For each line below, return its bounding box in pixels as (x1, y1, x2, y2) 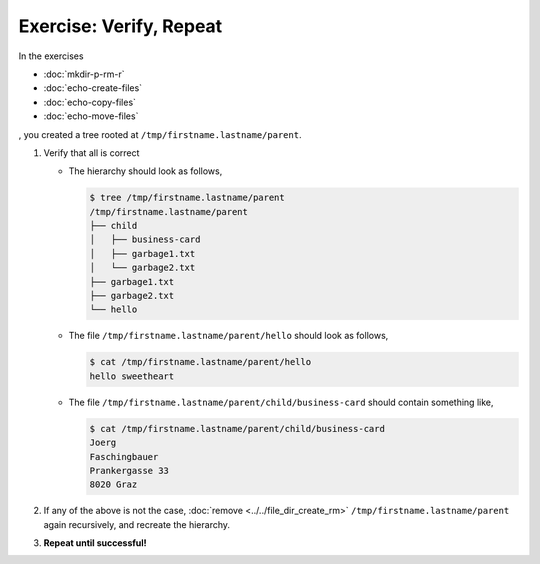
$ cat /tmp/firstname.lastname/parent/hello (89, 356, 312, 368)
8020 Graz (89, 479, 138, 490)
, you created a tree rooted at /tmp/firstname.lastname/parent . (18, 128, 302, 140)
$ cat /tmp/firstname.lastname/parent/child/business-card (89, 423, 385, 434)
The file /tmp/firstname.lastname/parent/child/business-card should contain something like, (68, 396, 494, 408)
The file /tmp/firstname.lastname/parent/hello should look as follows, (68, 330, 389, 342)
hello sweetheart (89, 370, 175, 382)
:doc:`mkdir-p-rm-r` (43, 68, 125, 80)
